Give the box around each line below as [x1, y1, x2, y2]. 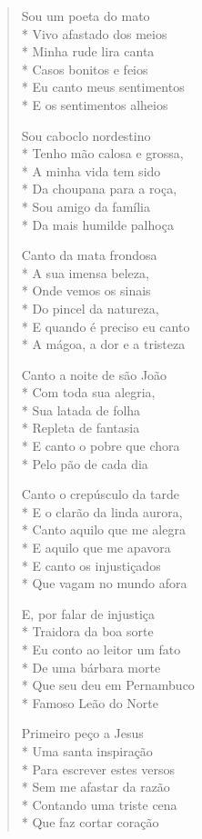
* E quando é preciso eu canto [21, 316, 190, 335]
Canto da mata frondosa [21, 245, 157, 265]
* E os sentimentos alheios [21, 95, 168, 114]
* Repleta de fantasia [21, 418, 140, 437]
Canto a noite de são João [21, 365, 167, 384]
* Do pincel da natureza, [21, 298, 159, 317]
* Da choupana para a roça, [21, 179, 177, 198]
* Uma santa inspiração [21, 741, 153, 760]
